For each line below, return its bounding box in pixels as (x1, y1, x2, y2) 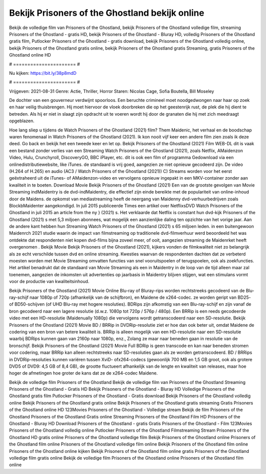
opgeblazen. (9, 118, 34, 124)
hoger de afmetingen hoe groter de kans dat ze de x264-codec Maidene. (9, 370, 158, 376)
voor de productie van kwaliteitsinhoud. (9, 279, 90, 284)
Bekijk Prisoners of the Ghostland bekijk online (9, 7, 204, 18)
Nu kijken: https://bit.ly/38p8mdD (9, 70, 77, 76)
